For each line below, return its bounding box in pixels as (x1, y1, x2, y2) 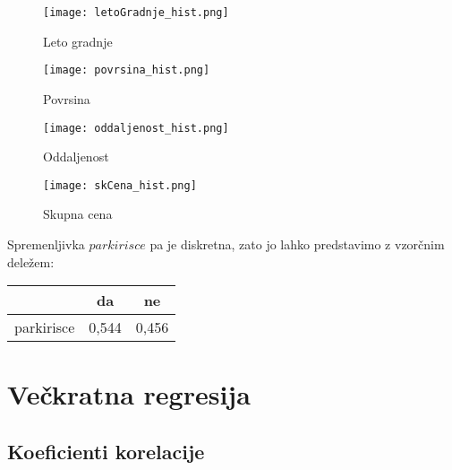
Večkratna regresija (7, 376, 251, 413)
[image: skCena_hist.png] (43, 178, 197, 192)
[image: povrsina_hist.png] (43, 64, 210, 77)
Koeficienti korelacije (7, 437, 205, 465)
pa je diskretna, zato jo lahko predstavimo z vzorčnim (149, 235, 445, 253)
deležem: (7, 252, 55, 271)
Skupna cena (43, 205, 113, 223)
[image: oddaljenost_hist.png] (43, 121, 229, 135)
